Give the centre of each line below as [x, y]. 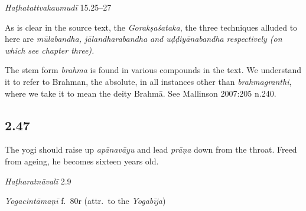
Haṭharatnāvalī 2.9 [38, 181]
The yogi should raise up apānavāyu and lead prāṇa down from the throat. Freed [151, 149]
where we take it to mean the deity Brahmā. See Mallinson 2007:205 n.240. [141, 93]
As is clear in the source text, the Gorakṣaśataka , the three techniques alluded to [151, 27]
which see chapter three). [50, 50]
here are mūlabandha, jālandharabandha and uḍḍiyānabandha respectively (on [144, 39]
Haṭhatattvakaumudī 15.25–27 [58, 7]
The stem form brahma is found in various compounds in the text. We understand [153, 70]
